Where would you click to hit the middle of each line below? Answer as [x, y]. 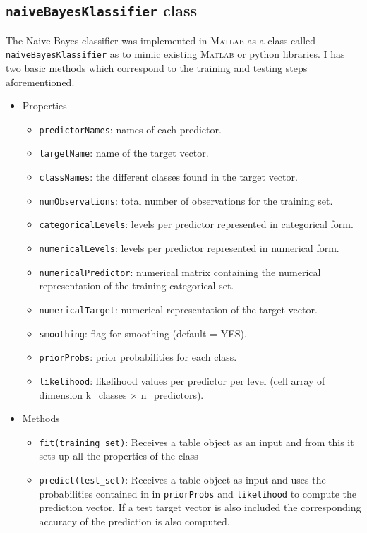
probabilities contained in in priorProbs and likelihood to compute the [198, 493]
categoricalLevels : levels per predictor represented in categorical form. [196, 224]
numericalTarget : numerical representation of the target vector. [178, 309]
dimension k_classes [83, 394]
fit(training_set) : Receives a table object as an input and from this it [197, 442]
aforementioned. [40, 82]
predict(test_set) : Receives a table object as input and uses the [182, 480]
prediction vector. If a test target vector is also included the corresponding [200, 507]
